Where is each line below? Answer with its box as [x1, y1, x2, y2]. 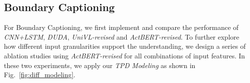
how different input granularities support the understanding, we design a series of [4, 41, 246, 51]
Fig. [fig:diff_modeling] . [4, 69, 76, 80]
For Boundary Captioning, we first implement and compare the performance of [4, 22, 239, 32]
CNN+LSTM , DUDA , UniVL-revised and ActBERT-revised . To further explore [4, 31, 239, 41]
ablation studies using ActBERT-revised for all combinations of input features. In [4, 50, 245, 60]
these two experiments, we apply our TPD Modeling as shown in [4, 60, 196, 70]
